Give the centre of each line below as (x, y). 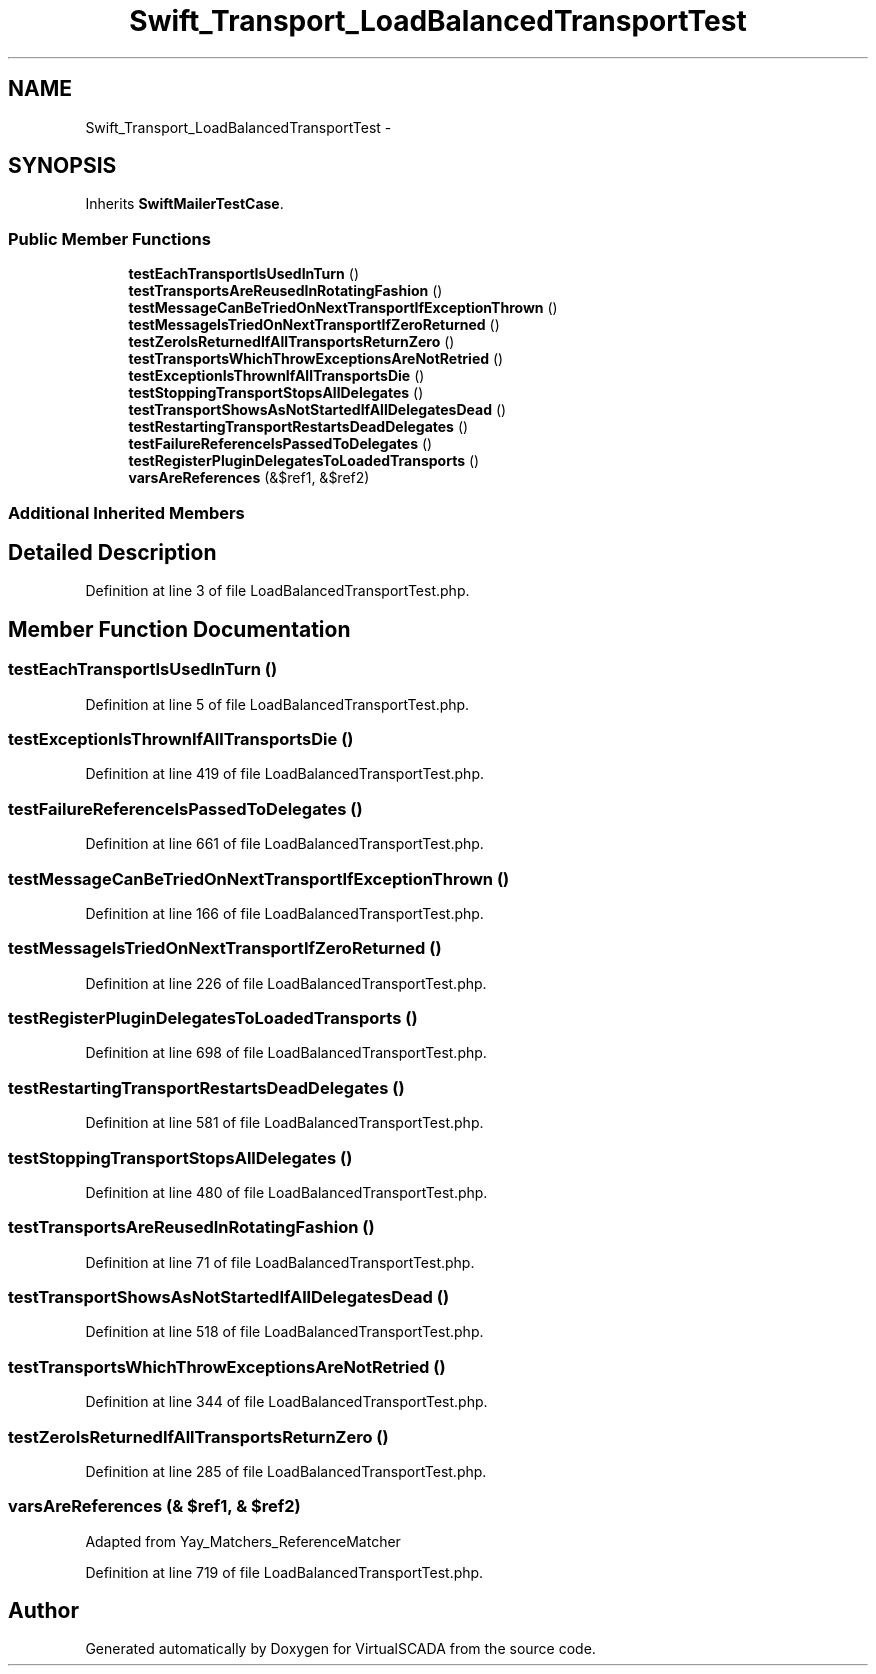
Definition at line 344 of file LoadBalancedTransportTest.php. (286, 1402)
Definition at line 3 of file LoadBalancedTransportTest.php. (277, 591)
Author (43, 1611)
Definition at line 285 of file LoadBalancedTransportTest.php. (286, 1471)
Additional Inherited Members (126, 512)
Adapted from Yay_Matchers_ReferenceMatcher (243, 1541)
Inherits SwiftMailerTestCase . (184, 204)
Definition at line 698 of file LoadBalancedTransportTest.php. (286, 1053)
